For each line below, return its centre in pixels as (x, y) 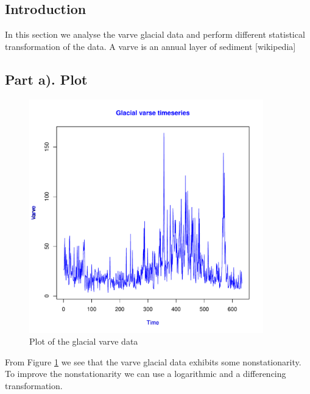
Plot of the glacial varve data (84, 341)
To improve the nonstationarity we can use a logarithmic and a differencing (146, 374)
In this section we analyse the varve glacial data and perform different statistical (155, 34)
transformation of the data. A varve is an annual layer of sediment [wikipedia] (150, 46)
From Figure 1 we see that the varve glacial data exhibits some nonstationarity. (153, 361)
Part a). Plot (46, 79)
